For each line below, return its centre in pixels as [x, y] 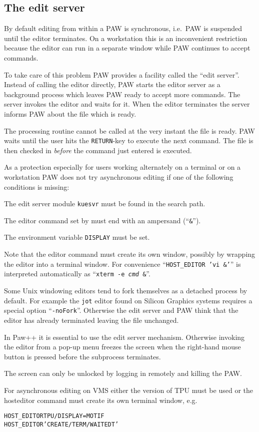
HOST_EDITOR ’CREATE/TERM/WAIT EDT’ [61, 424]
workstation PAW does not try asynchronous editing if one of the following [119, 176]
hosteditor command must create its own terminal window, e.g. [101, 400]
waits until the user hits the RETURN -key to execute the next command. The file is [129, 140]
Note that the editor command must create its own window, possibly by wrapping [130, 254]
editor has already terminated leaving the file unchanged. [91, 320]
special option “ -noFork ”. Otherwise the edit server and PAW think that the [121, 310]
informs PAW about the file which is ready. [70, 113]
